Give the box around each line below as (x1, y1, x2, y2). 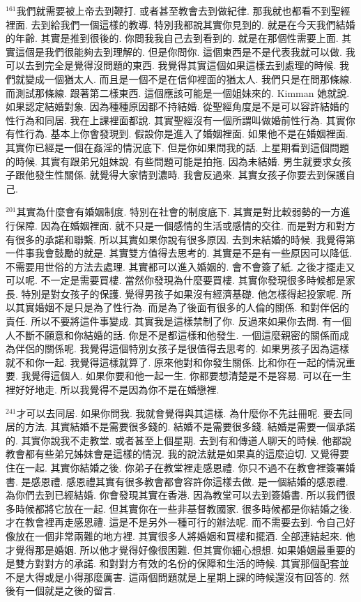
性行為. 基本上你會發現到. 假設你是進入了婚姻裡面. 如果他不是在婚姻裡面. (15, 126, 348, 141)
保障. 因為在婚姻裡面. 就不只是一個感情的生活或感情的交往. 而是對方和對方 (15, 218, 355, 232)
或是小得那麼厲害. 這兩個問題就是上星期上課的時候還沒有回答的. (44, 569, 337, 584)
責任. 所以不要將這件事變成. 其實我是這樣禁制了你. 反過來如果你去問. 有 (6, 314, 332, 329)
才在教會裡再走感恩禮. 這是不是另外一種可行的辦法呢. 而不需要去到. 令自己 (6, 515, 346, 529)
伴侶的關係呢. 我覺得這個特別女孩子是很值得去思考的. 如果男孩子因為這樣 (15, 341, 350, 356)
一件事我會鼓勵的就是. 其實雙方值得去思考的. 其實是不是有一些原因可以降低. (6, 246, 352, 260)
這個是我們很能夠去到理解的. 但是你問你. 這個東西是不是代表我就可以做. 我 (15, 44, 355, 59)
